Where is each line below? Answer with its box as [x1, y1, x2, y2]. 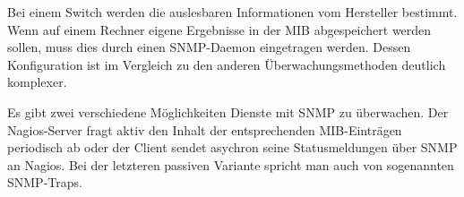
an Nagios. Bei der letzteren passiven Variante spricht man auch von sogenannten [7, 155, 454, 174]
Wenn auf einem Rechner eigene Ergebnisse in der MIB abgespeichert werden [7, 20, 432, 39]
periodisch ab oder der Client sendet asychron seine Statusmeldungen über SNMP [7, 138, 458, 157]
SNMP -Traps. [7, 173, 82, 192]
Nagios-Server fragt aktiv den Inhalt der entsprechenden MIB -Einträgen [7, 120, 402, 139]
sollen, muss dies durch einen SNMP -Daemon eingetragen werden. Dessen [7, 38, 411, 56]
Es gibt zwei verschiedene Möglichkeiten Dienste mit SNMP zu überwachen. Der [7, 102, 449, 121]
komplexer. [7, 73, 67, 91]
